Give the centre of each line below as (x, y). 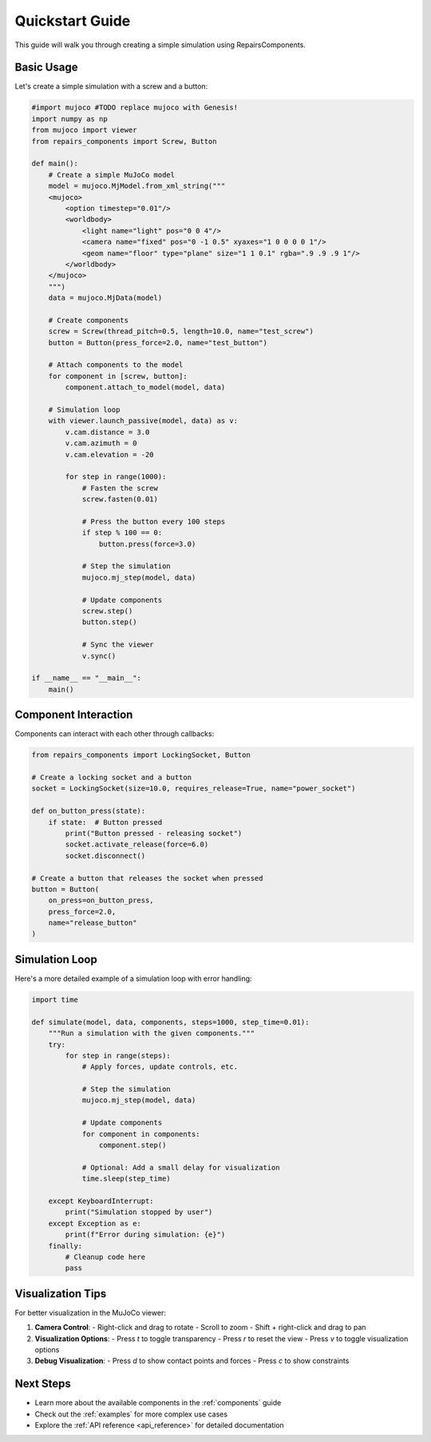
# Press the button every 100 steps (154, 521)
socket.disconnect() (105, 856)
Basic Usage (46, 68)
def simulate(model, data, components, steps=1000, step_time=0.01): (170, 1022)
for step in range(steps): (118, 1056)
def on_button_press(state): (89, 811)
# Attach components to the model (116, 365)
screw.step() (107, 611)
